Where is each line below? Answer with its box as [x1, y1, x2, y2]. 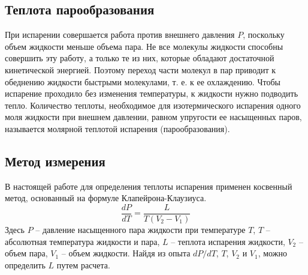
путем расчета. [56, 258, 110, 271]
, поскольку [243, 28, 285, 41]
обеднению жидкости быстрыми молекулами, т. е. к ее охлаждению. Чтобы [5, 75, 280, 88]
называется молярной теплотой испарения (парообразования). [5, 122, 230, 134]
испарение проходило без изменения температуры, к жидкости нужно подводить [5, 87, 298, 100]
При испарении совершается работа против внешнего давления [5, 28, 235, 41]
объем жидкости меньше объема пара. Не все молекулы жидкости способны [5, 40, 283, 52]
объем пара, [5, 247, 48, 259]
